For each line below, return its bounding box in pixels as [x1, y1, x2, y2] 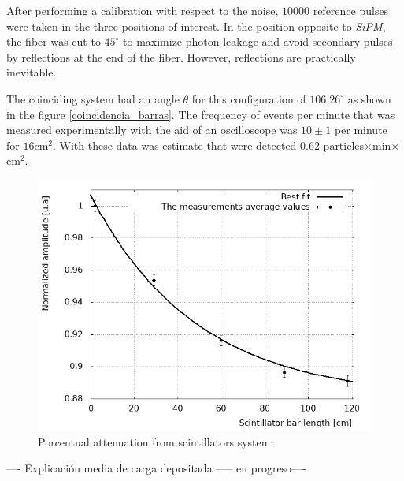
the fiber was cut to [6, 33, 101, 50]
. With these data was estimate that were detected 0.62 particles [53, 136, 365, 153]
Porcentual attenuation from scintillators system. [38, 433, 274, 449]
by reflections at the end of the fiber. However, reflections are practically [6, 48, 356, 65]
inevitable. [6, 64, 57, 80]
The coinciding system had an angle [6, 90, 180, 106]
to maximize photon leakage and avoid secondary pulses [123, 33, 393, 50]
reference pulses [313, 2, 389, 18]
